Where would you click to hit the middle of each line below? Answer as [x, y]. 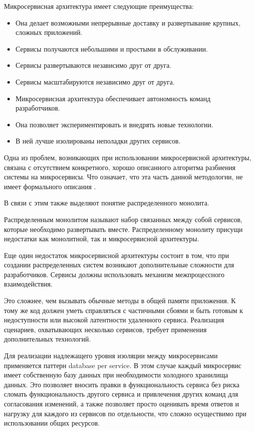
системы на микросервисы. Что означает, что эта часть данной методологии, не [123, 177]
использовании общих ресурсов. [52, 423]
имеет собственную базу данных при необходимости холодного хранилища [116, 375]
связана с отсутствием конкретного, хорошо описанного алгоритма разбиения [120, 167]
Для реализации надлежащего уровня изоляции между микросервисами [111, 356]
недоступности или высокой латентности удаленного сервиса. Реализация [114, 320]
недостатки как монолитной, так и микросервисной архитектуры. [102, 239]
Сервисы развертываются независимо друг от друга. [93, 65]
